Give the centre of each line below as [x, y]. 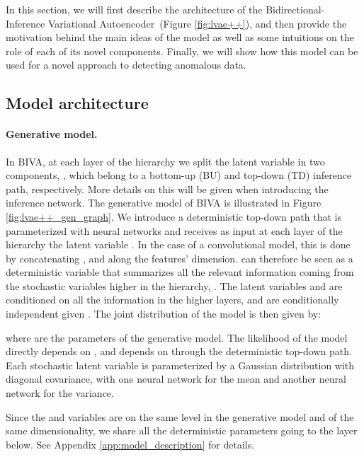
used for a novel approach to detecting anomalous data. [126, 65]
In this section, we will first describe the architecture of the [134, 9]
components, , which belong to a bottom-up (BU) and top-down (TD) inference [179, 175]
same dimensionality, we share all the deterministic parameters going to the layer [182, 430]
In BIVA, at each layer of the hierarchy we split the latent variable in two [165, 161]
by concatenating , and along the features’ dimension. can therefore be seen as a [180, 258]
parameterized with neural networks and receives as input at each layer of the [174, 230]
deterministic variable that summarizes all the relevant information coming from [180, 272]
